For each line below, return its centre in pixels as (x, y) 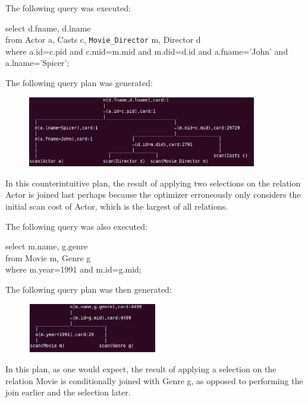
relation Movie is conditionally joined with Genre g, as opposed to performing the (154, 380)
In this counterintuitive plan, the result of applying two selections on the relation (153, 183)
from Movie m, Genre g (48, 257)
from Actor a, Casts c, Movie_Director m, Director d (103, 39)
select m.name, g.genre (47, 246)
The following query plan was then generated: (89, 289)
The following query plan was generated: (79, 83)
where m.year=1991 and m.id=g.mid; (73, 269)
